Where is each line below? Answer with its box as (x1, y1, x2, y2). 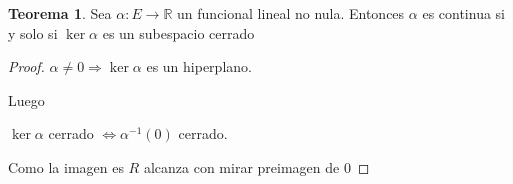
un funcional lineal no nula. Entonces (177, 3, 405, 23)
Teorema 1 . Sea (8, 3, 112, 23)
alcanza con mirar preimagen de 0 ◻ (143, 156, 370, 177)
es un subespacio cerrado (102, 22, 255, 43)
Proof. (8, 56, 45, 77)
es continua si (422, 3, 505, 23)
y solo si (8, 22, 58, 43)
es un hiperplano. (146, 56, 252, 77)
